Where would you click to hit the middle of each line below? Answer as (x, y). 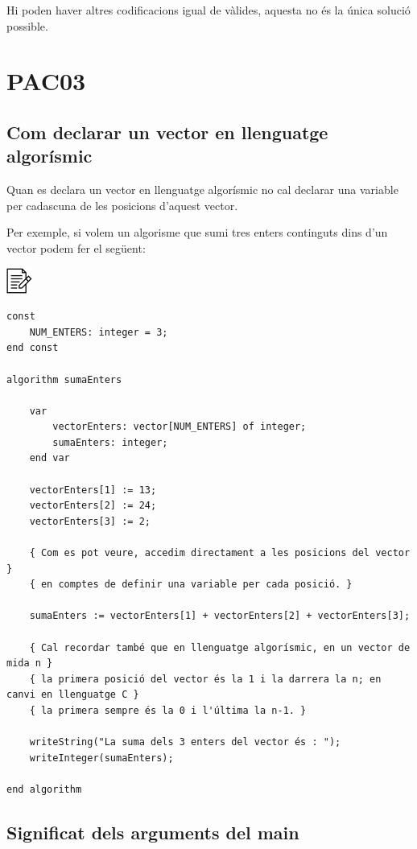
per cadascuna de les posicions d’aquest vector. (122, 205)
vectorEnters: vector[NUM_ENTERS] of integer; (180, 427)
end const (33, 348)
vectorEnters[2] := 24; (93, 506)
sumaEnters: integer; (110, 442)
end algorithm (44, 789)
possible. (27, 25)
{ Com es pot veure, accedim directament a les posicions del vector (220, 553)
